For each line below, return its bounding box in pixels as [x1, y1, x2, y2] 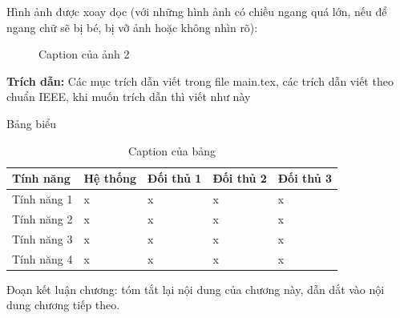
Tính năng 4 [12, 250, 73, 267]
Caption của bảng [128, 142, 216, 159]
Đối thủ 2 [212, 170, 267, 187]
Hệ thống [83, 170, 137, 187]
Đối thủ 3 [277, 170, 333, 187]
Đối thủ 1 [147, 170, 202, 187]
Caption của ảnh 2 [38, 46, 130, 62]
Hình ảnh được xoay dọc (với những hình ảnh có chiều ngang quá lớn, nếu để [6, 3, 387, 19]
